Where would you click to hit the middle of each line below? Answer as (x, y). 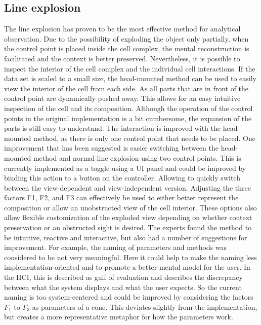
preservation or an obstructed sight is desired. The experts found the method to (128, 227)
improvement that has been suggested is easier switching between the (111, 148)
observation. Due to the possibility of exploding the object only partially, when (126, 38)
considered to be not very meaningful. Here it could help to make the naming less (130, 257)
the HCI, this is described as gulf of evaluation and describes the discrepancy (123, 277)
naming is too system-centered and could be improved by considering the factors (129, 297)
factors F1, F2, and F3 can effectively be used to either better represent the (121, 197)
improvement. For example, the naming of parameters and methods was (116, 247)
